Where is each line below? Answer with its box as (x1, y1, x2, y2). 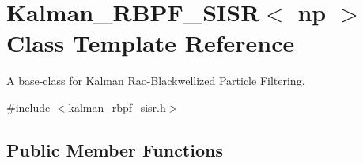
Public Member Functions (6, 137, 223, 161)
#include (6, 98, 51, 115)
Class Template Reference (6, 27, 295, 59)
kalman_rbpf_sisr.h (68, 98, 166, 115)
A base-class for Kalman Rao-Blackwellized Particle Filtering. (6, 72, 305, 89)
